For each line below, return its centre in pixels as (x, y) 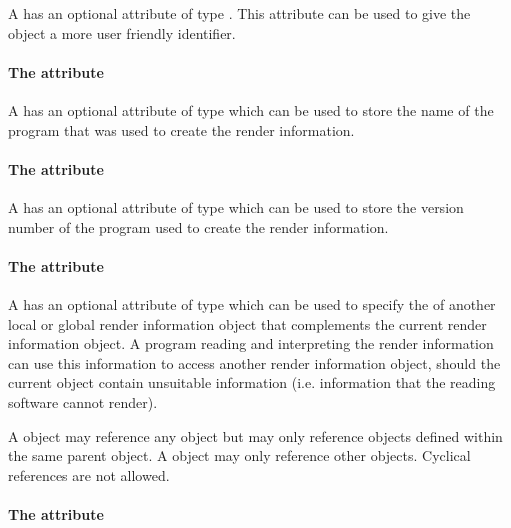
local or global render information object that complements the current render (247, 323)
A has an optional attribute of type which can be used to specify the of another (252, 303)
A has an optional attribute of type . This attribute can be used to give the (239, 13)
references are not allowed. (89, 474)
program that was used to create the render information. (181, 129)
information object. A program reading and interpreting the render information (251, 343)
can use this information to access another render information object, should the (254, 362)
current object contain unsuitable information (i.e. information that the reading (252, 382)
